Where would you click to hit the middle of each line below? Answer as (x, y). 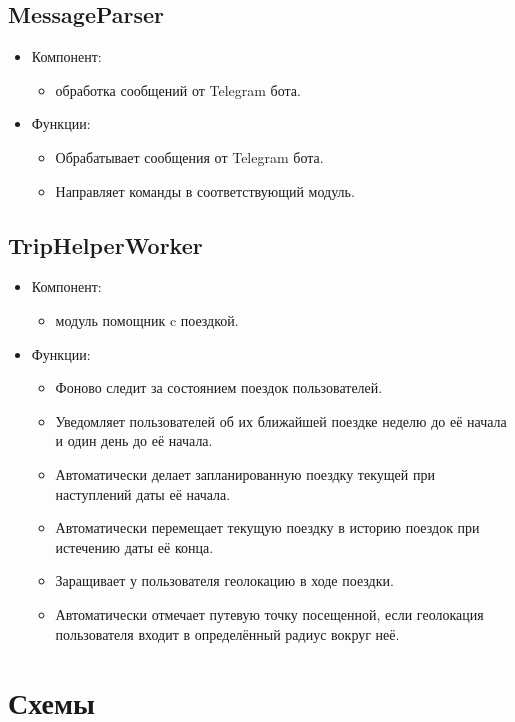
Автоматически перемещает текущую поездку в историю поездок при (267, 527)
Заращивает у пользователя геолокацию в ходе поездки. (224, 580)
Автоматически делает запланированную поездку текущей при (245, 473)
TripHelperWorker (105, 244)
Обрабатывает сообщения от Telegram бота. (189, 156)
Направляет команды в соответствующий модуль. (205, 190)
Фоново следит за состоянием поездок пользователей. (219, 387)
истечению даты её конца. (134, 546)
